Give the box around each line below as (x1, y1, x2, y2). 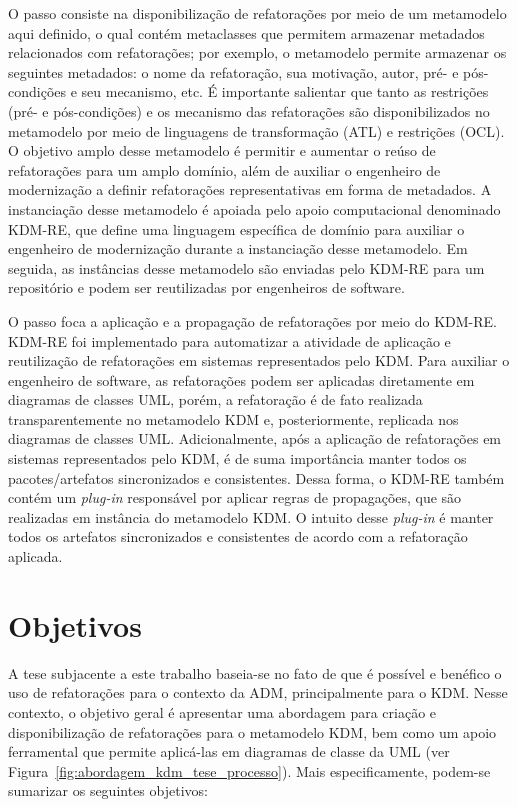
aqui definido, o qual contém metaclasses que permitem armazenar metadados (8, 22, 485, 43)
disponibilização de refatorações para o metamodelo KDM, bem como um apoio (8, 721, 497, 742)
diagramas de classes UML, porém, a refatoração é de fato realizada (8, 389, 423, 410)
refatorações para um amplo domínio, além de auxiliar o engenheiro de (8, 159, 441, 180)
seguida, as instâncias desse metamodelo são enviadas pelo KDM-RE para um (8, 257, 485, 278)
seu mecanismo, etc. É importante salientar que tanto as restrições (81, 81, 489, 102)
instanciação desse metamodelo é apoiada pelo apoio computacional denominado (8, 198, 501, 219)
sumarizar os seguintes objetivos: (8, 780, 208, 801)
